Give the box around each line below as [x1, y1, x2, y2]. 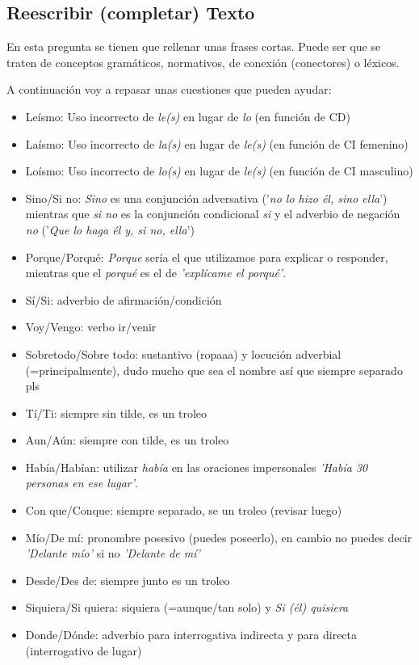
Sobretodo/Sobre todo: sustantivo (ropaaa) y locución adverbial [25, 345, 341, 362]
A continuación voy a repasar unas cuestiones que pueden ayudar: [6, 81, 332, 98]
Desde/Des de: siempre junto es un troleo [25, 571, 230, 588]
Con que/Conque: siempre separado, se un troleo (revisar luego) [25, 502, 342, 519]
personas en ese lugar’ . [25, 474, 138, 491]
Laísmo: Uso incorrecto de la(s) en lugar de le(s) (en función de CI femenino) [25, 135, 409, 152]
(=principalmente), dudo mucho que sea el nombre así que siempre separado [25, 361, 403, 378]
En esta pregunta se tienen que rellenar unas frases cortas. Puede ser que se [6, 38, 381, 55]
